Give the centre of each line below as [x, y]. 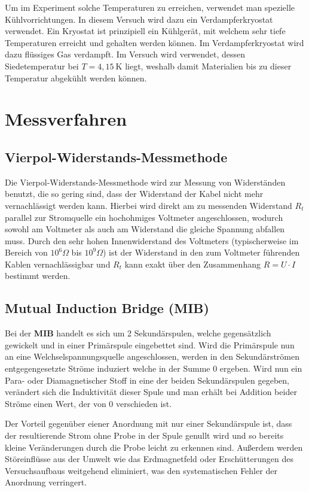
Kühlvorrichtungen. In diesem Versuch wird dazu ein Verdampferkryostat [139, 19]
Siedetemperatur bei [42, 66]
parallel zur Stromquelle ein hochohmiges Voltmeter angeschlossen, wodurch [144, 217]
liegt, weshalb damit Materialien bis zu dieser [208, 66]
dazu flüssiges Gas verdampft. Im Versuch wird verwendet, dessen [125, 54]
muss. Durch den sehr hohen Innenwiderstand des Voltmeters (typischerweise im [152, 240]
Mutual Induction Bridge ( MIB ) [107, 308]
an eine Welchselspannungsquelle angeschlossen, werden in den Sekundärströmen [152, 356]
